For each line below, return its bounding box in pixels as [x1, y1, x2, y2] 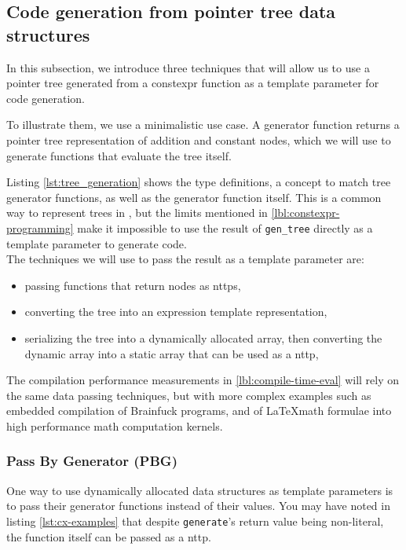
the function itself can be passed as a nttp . [6, 528, 211, 544]
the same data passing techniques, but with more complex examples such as [6, 387, 371, 403]
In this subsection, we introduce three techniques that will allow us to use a [6, 59, 370, 75]
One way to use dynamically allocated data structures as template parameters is [6, 482, 393, 498]
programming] [6, 219, 74, 236]
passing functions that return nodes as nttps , [24, 277, 241, 293]
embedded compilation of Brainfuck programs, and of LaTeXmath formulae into [6, 402, 392, 419]
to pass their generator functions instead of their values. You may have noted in [6, 497, 390, 514]
